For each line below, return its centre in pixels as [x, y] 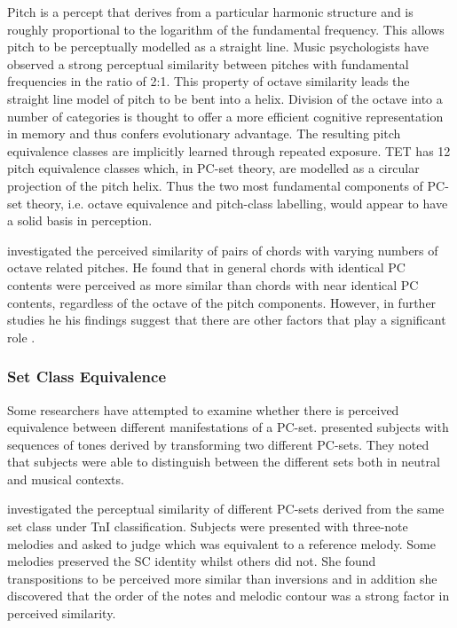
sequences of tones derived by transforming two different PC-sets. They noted [218, 444]
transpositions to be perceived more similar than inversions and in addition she [222, 578]
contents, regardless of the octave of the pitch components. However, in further [222, 302]
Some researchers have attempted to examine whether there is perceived [203, 409]
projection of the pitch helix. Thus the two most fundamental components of [215, 185]
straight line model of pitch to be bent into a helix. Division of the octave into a [225, 98]
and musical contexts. [66, 479]
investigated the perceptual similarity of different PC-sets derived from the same [226, 509]
